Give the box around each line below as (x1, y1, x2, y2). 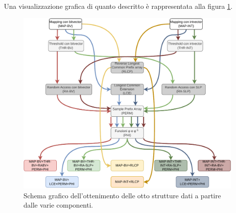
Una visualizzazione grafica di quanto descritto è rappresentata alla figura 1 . (4, 1, 233, 11)
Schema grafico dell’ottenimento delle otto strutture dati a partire (24, 190, 221, 200)
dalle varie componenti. (24, 200, 93, 210)
